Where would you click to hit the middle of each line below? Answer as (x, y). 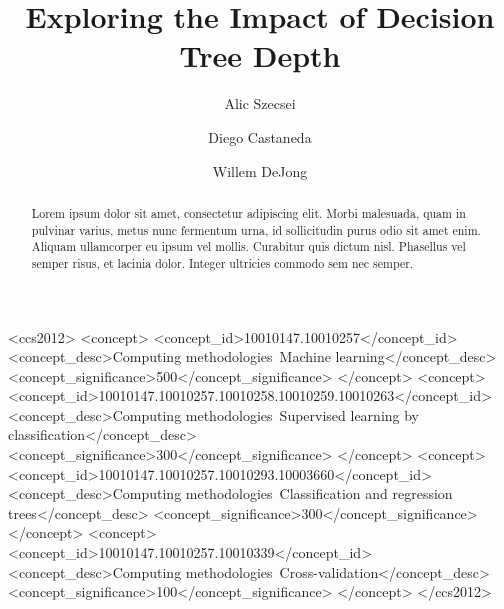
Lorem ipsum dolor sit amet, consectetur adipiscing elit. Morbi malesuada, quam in (248, 212)
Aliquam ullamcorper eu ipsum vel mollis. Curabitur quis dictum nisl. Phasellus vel (248, 246)
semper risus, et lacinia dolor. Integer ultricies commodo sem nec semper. (222, 262)
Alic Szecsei (260, 103)
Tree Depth (260, 55)
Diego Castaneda (260, 136)
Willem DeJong (260, 170)
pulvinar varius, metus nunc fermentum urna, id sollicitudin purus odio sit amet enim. (256, 229)
